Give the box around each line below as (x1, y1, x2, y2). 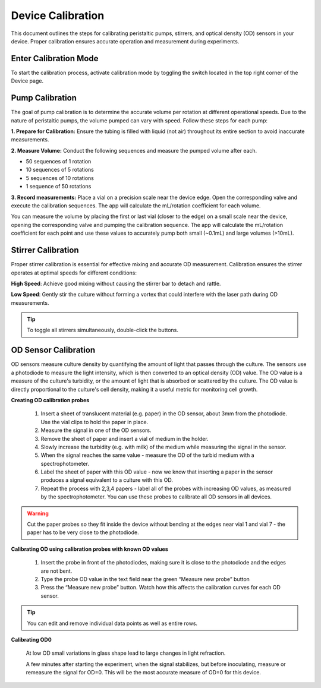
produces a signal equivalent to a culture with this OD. (40, 476, 174, 484)
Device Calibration (11, 9, 105, 22)
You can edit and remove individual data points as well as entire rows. (27, 620, 198, 627)
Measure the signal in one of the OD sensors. (40, 427, 152, 434)
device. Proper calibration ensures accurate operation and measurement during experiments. (11, 37, 240, 45)
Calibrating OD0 (11, 636, 52, 643)
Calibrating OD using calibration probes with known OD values (11, 545, 169, 553)
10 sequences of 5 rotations (26, 166, 95, 173)
